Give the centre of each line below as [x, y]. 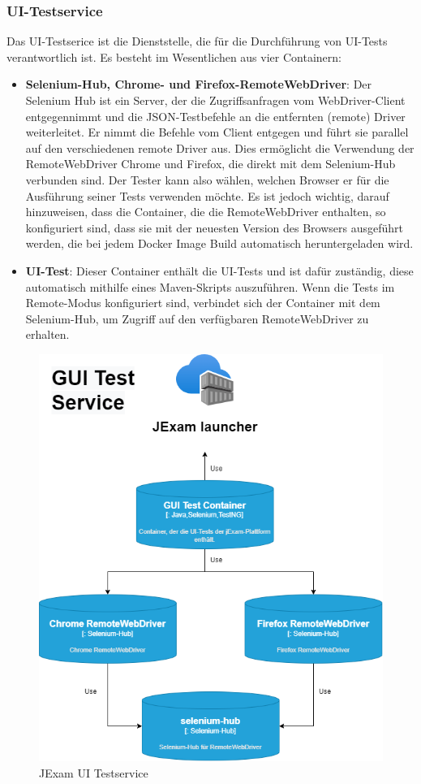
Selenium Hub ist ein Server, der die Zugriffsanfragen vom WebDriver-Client [215, 100]
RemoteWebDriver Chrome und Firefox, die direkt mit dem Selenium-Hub [210, 164]
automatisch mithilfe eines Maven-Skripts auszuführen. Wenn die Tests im [210, 286]
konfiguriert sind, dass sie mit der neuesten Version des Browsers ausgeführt [214, 227]
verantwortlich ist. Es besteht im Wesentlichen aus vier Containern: [174, 56]
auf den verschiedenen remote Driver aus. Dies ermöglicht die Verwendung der [220, 147]
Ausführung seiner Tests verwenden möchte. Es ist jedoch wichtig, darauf [207, 195]
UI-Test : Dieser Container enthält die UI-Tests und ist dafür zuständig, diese [219, 270]
